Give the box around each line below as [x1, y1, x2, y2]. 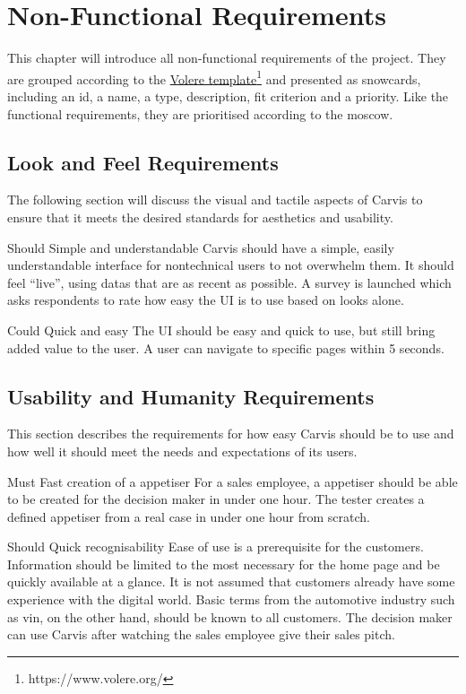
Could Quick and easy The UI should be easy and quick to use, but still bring [7, 320, 436, 339]
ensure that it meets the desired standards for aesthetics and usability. [7, 207, 393, 226]
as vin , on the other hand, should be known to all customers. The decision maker [7, 607, 453, 626]
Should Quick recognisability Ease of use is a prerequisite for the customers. [7, 537, 424, 556]
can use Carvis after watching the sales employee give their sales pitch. [7, 625, 395, 644]
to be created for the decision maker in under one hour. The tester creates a [7, 490, 425, 508]
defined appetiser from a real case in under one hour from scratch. [7, 507, 370, 525]
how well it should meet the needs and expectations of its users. [7, 441, 358, 460]
